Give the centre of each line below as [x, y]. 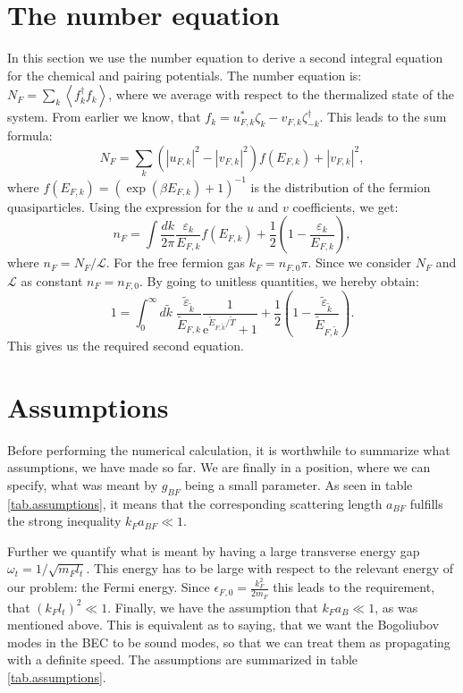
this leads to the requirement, [354, 587]
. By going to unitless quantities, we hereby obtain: [279, 280]
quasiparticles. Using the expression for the [125, 206]
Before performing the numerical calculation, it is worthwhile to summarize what [229, 449]
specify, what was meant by [83, 484]
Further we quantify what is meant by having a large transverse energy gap [214, 550]
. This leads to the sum [383, 117]
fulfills [426, 503]
